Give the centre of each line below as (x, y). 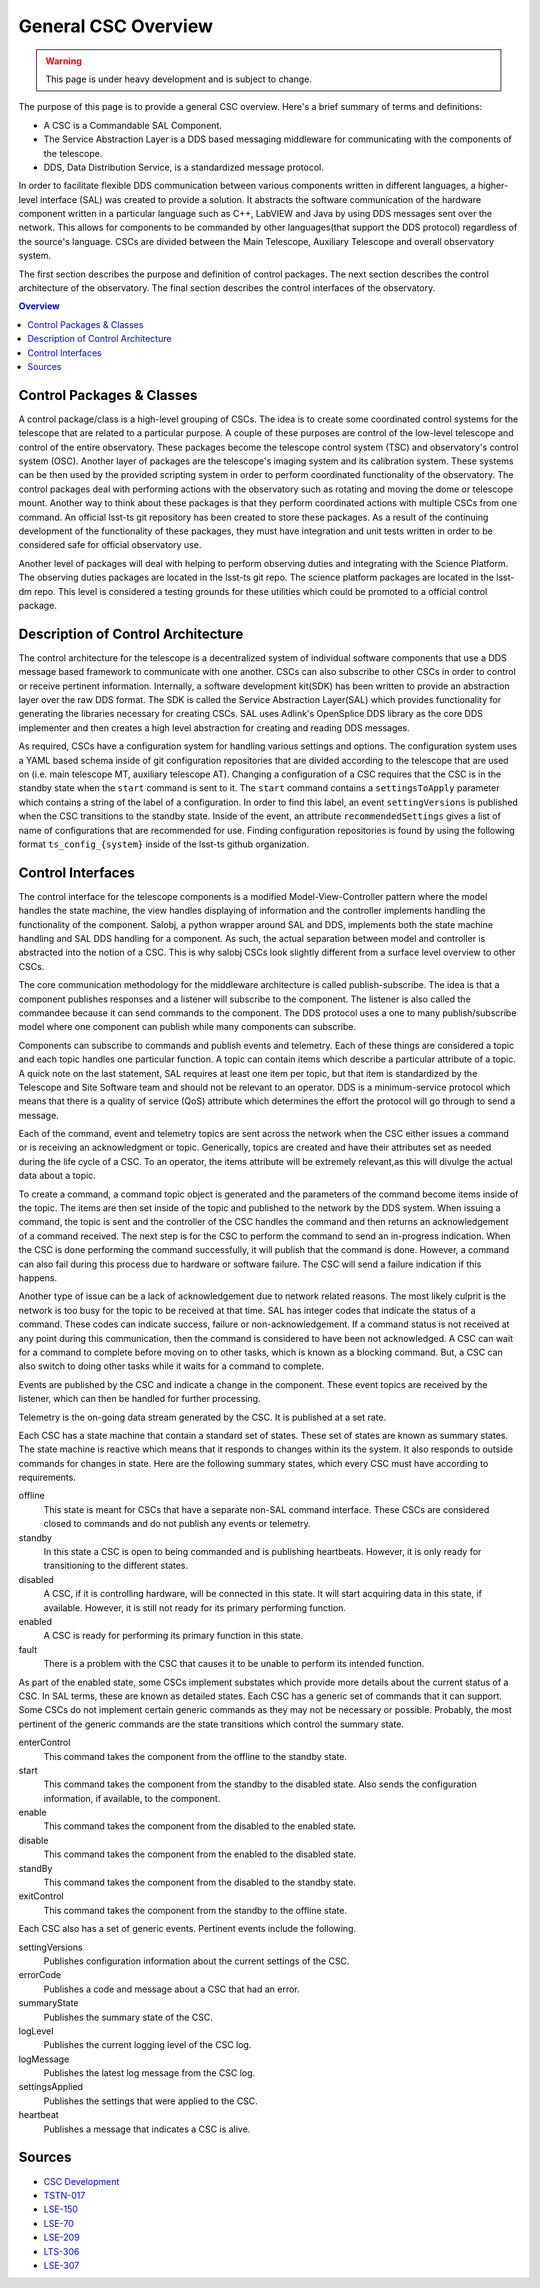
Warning (63, 61)
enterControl (44, 1742)
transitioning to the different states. (116, 1566)
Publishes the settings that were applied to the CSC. (151, 2101)
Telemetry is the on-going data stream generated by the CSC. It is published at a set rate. (202, 1417)
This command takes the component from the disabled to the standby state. (200, 1882)
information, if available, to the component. (132, 1798)
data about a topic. (57, 1176)
